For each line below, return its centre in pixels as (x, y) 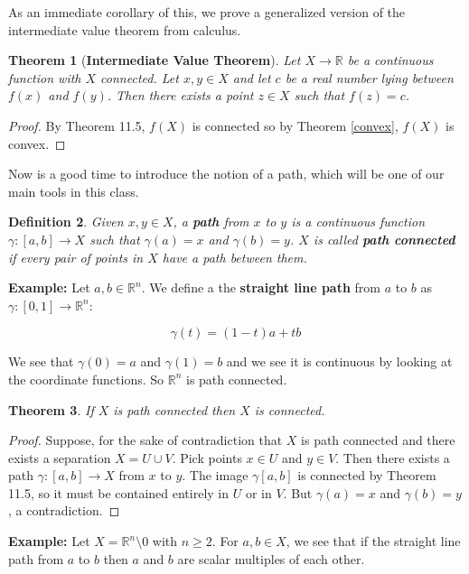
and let (252, 77)
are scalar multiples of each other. (271, 558)
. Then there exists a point (180, 95)
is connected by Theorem (367, 475)
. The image (215, 475)
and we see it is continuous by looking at (339, 361)
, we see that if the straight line (373, 541)
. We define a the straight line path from (261, 287)
